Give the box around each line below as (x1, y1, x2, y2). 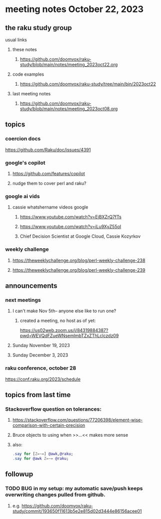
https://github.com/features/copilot (12, 170, 85, 177)
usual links (5, 37, 27, 43)
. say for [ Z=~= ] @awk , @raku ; (12, 451, 73, 457)
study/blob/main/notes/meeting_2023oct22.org (19, 62, 118, 67)
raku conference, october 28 (5, 365, 76, 372)
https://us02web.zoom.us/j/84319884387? (19, 327, 108, 333)
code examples (12, 71, 44, 77)
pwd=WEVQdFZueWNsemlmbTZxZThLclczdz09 (19, 332, 119, 339)
